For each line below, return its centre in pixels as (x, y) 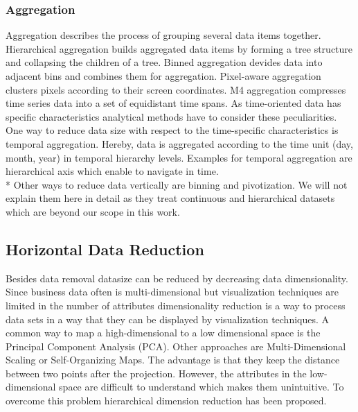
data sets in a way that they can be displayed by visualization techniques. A (168, 319)
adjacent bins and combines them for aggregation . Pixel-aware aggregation (163, 76)
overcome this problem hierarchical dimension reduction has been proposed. (166, 401)
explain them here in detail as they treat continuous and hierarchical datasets (170, 198)
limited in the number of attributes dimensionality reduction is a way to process (176, 305)
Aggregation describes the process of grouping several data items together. (163, 35)
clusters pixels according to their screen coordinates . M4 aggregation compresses (176, 89)
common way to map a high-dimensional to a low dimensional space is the (163, 333)
